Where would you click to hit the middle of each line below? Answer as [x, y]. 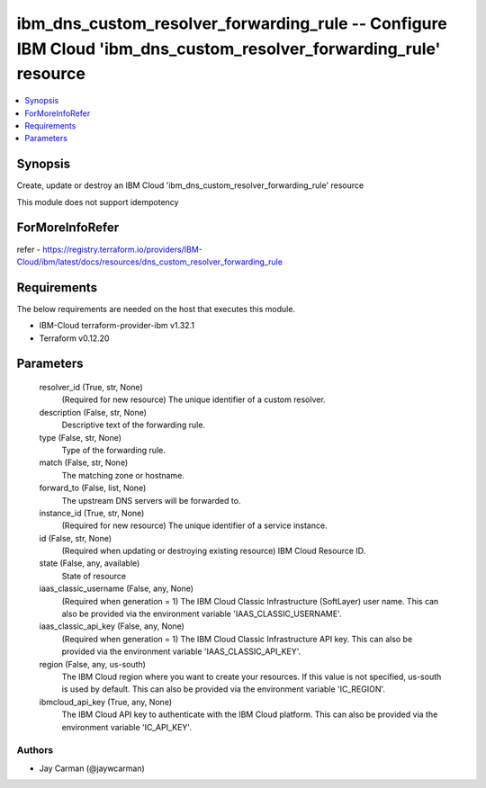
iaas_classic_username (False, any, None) [116, 588]
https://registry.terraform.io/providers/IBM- [122, 249]
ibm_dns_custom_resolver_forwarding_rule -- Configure [232, 23]
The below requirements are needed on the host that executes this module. [156, 309]
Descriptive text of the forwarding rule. [134, 425]
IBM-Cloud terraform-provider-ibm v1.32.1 [117, 326]
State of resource [94, 576]
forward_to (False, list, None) [93, 488]
